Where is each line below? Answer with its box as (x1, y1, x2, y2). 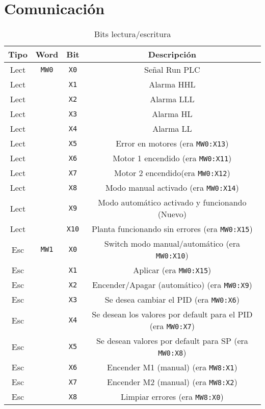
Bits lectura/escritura (94, 28, 171, 40)
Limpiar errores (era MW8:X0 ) (121, 391, 224, 403)
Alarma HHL (149, 78, 196, 91)
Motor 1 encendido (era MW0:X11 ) (113, 152, 232, 164)
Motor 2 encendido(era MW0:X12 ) (114, 167, 230, 179)
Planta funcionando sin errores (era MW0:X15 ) (92, 223, 253, 235)
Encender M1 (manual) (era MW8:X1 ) (107, 361, 237, 373)
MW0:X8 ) (158, 346, 187, 359)
